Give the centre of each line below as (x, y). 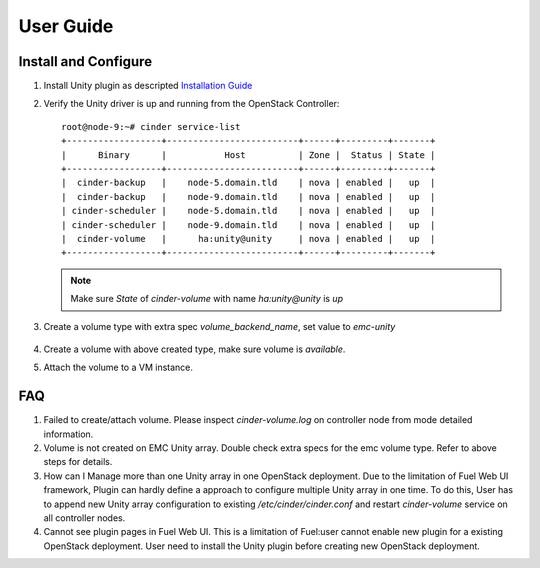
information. (68, 434)
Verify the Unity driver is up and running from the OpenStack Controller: (191, 104)
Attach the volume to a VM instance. (118, 367)
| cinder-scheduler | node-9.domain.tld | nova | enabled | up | (248, 224)
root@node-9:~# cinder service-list (151, 126)
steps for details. (78, 462)
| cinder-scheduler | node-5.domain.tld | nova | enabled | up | (248, 211)
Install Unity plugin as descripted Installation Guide (148, 86)
